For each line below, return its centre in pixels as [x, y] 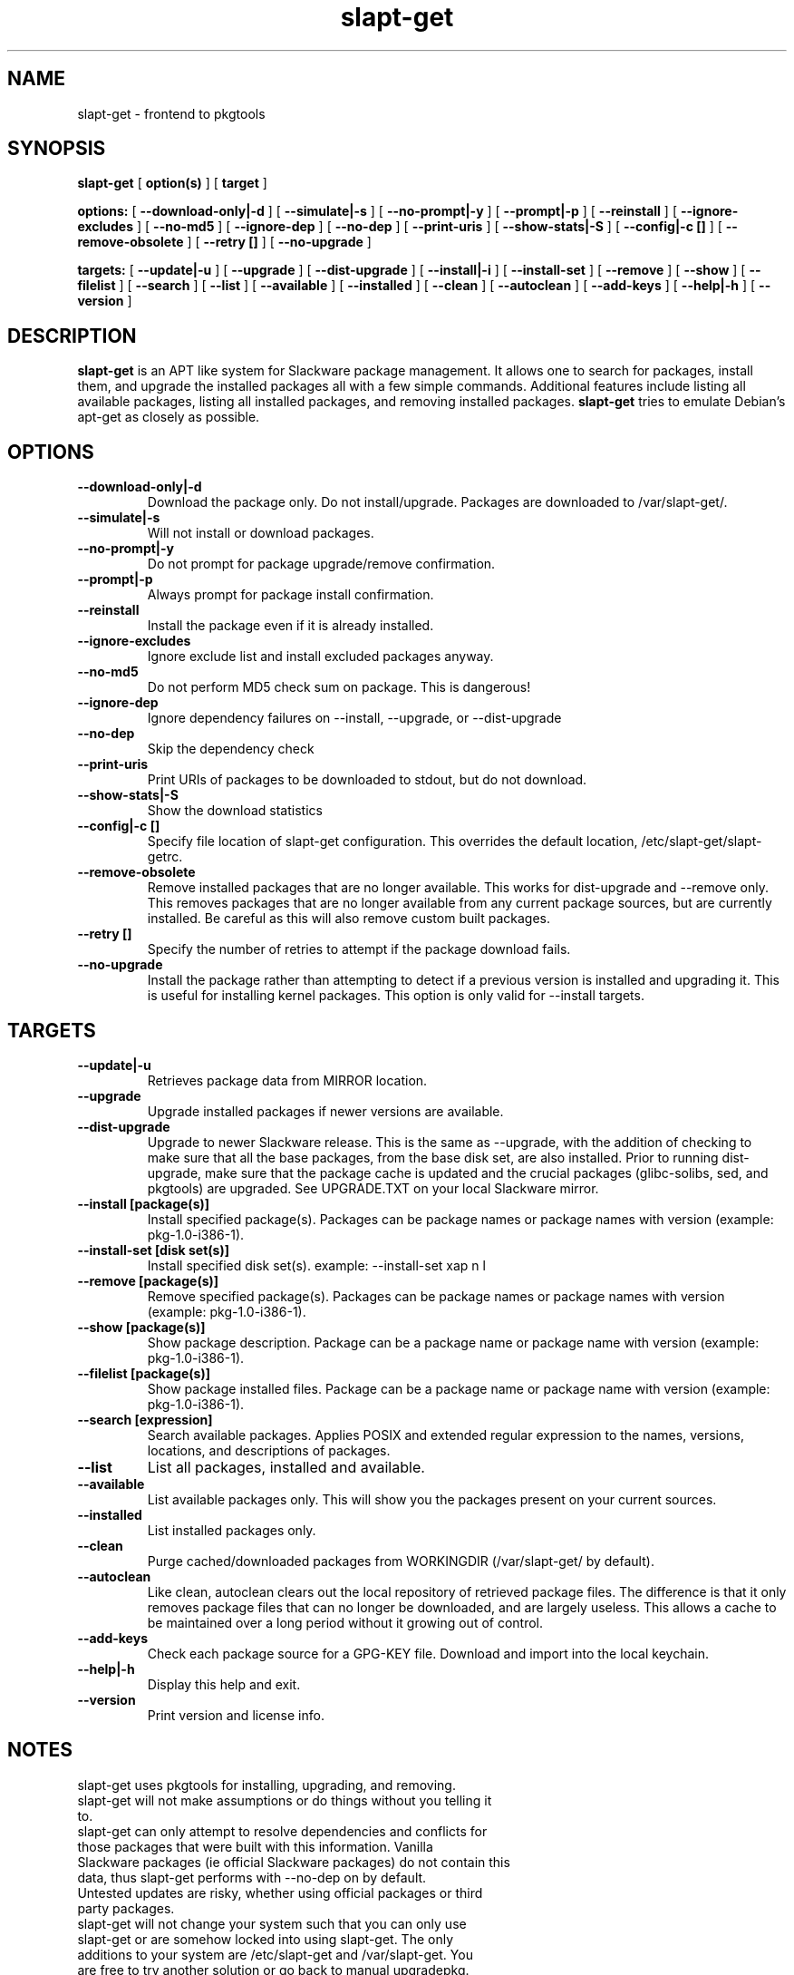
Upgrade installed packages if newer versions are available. [325, 1111]
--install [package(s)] [144, 1203]
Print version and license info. [236, 1715]
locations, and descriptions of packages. [269, 1450]
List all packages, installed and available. [286, 1467]
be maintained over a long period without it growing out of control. [345, 1622]
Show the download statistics [235, 811]
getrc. [165, 857]
